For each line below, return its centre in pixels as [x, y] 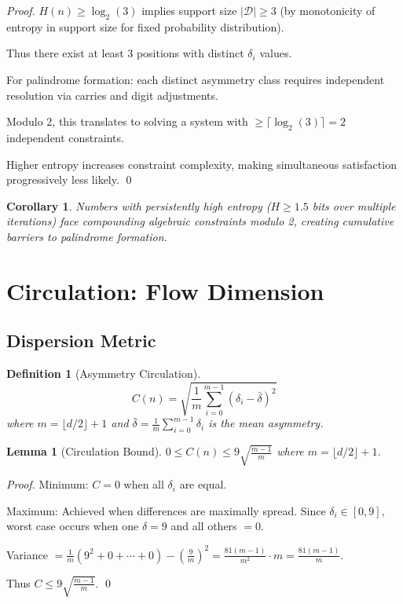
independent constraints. [65, 137]
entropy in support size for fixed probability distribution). [145, 26]
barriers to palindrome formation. [87, 236]
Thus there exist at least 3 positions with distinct [125, 53]
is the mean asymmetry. [266, 423]
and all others [204, 526]
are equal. [203, 484]
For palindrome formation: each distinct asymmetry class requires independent [196, 79]
